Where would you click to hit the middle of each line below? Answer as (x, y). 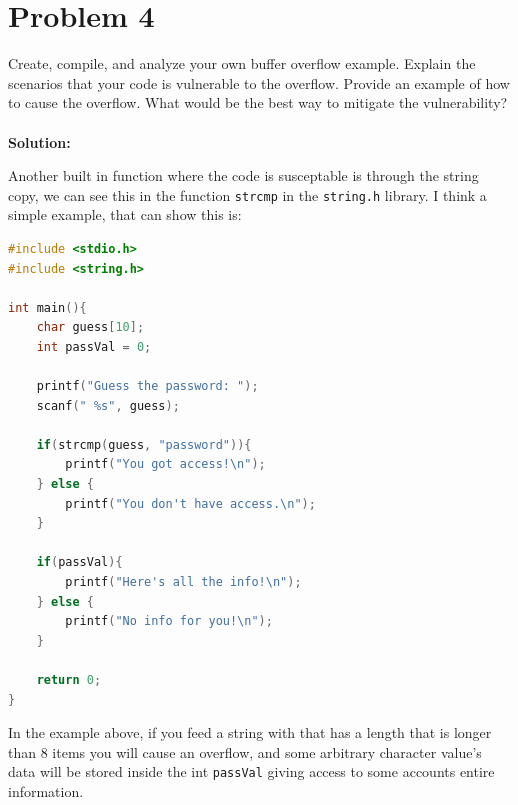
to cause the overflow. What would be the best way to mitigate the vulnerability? (258, 102)
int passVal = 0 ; (94, 346)
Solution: (39, 141)
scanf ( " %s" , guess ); (108, 405)
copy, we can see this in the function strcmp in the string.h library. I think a (247, 194)
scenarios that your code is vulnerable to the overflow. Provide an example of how (259, 82)
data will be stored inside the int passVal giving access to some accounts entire (251, 771)
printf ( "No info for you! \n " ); (169, 621)
